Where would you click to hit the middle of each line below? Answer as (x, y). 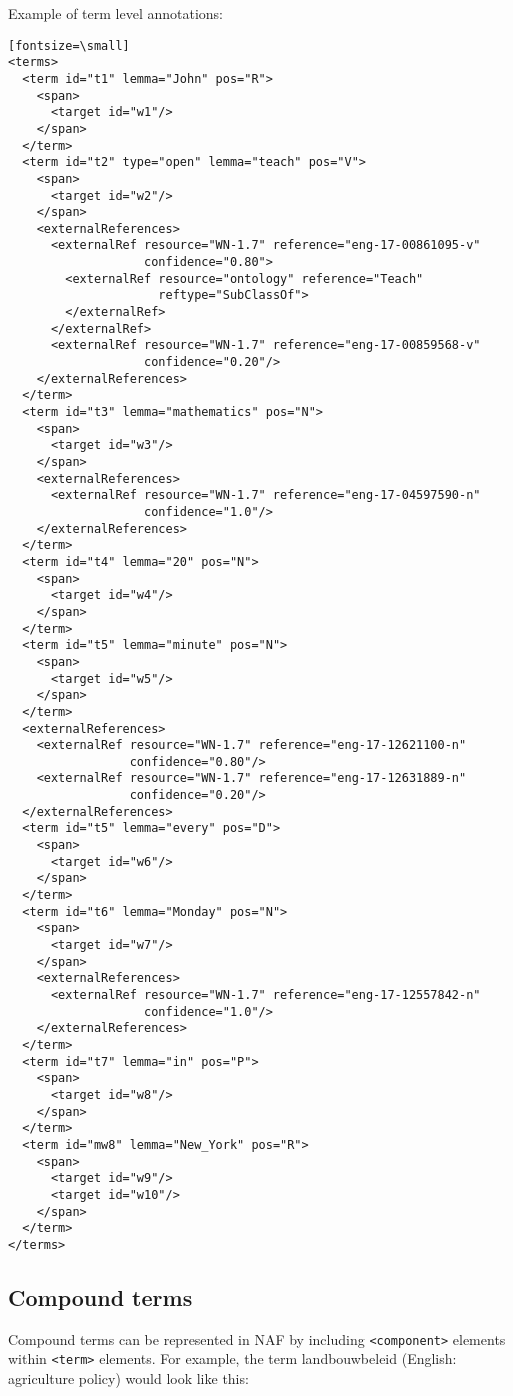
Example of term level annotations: (115, 13)
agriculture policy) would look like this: (128, 1378)
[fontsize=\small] (69, 45)
